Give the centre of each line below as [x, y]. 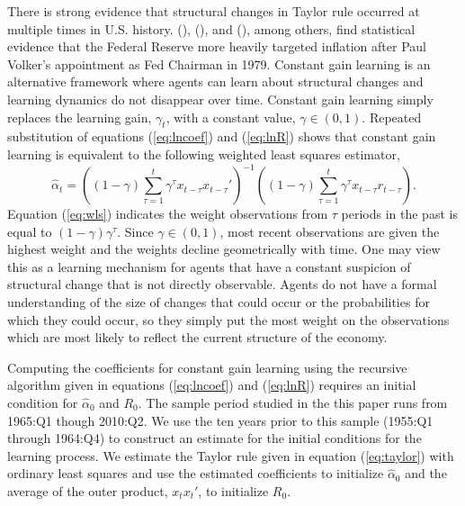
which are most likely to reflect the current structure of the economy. [197, 337]
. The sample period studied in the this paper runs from [293, 402]
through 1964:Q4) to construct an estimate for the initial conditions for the [215, 438]
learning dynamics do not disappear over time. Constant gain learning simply [220, 99]
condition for [43, 402]
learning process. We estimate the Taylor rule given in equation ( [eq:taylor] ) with [231, 455]
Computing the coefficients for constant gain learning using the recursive [207, 367]
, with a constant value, [231, 117]
